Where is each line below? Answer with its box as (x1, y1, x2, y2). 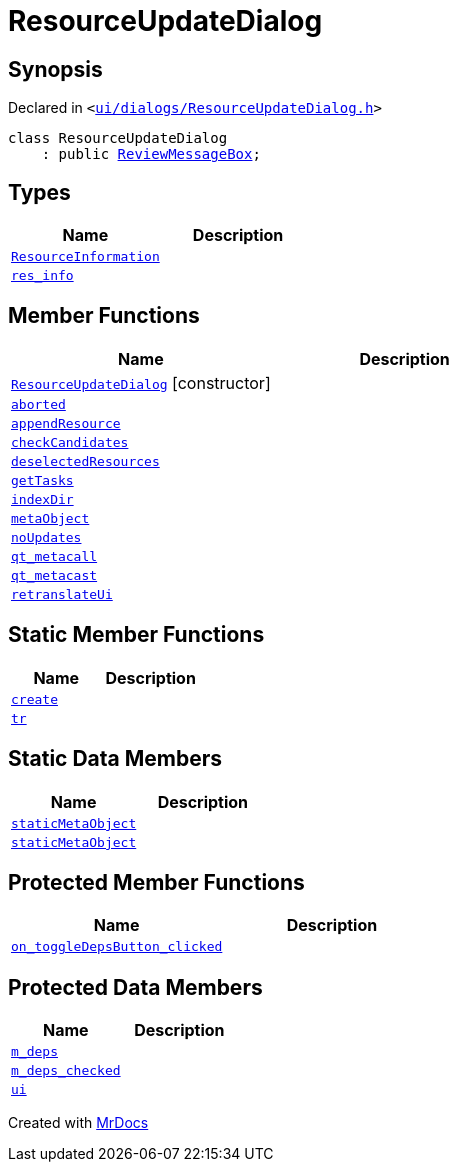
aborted (11, 396, 66, 412)
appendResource (11, 415, 121, 431)
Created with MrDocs (8, 1114, 149, 1132)
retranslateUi (11, 586, 113, 602)
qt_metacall (11, 548, 98, 564)
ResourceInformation (11, 249, 160, 265)
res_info (11, 268, 74, 284)
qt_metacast (11, 567, 98, 583)
